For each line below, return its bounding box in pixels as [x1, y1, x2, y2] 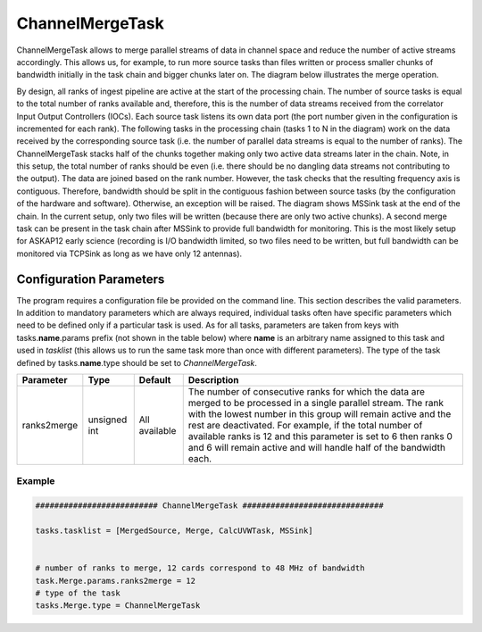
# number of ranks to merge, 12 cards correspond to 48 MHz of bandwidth [35, 563, 365, 573]
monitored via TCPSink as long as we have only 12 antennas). [16, 248, 243, 259]
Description [187, 374, 239, 387]
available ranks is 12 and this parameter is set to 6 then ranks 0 [187, 430, 453, 443]
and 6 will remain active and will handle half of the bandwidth [187, 442, 446, 454]
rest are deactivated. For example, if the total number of [187, 420, 423, 432]
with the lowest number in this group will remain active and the [187, 408, 452, 420]
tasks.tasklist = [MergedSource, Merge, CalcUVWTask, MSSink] [35, 525, 313, 536]
